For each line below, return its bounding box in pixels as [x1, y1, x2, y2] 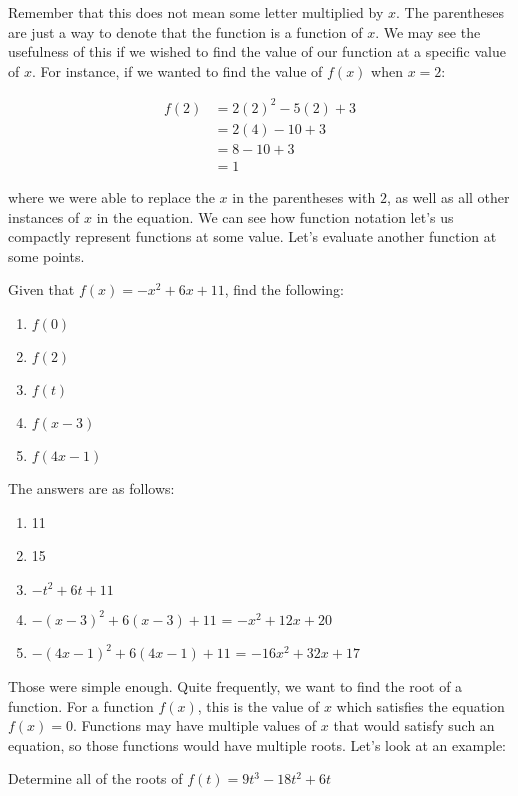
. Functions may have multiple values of [73, 715, 317, 736]
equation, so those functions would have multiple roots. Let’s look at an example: [8, 734, 507, 755]
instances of [8, 206, 80, 227]
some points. [8, 245, 85, 266]
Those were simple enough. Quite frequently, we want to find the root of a [8, 675, 463, 696]
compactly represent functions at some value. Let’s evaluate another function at [8, 226, 497, 247]
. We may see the [375, 21, 481, 42]
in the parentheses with [232, 187, 376, 207]
